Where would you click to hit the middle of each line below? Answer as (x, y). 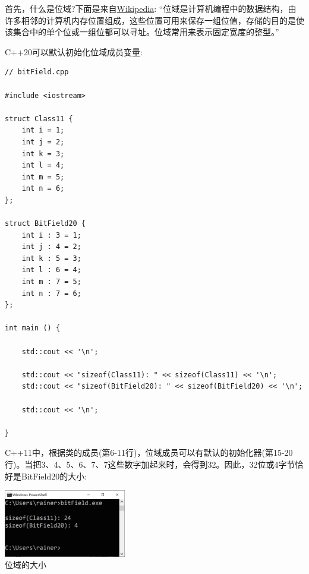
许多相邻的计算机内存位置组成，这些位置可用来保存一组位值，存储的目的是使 (154, 20)
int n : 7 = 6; (51, 293)
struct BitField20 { (45, 224)
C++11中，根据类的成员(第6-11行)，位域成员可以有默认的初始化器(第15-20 (149, 452)
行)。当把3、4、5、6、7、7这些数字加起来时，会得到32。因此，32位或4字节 (150, 464)
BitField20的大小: (54, 476)
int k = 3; (43, 154)
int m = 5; (43, 177)
